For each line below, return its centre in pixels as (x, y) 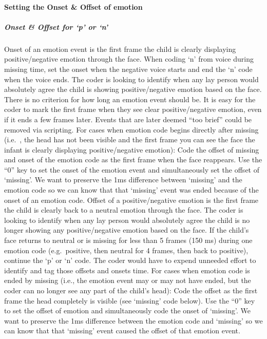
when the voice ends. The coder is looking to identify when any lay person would (131, 79)
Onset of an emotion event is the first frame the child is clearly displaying (120, 49)
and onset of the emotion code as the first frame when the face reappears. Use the (133, 159)
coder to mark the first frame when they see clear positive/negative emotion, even (133, 109)
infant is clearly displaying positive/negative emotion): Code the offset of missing (132, 149)
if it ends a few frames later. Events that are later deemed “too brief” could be (128, 119)
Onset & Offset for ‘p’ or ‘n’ (56, 26)
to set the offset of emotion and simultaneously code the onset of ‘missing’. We (127, 310)
